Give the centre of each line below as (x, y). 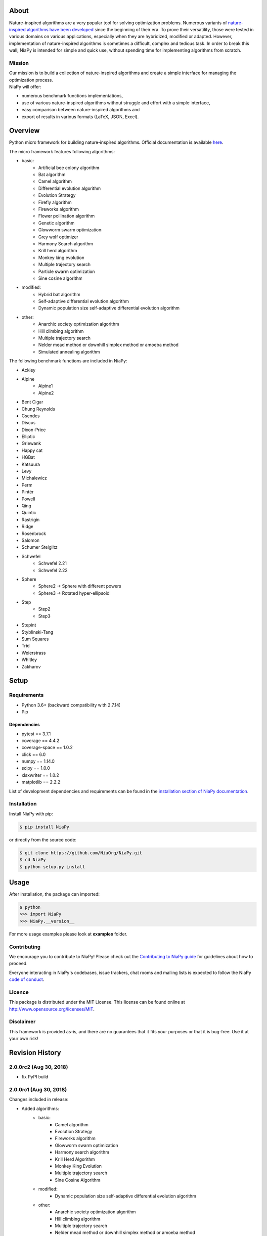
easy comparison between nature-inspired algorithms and (81, 110)
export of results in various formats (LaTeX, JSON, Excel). (80, 117)
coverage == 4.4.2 (40, 740)
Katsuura (31, 464)
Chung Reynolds (38, 409)
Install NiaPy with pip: (31, 814)
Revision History (35, 1052)
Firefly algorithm (55, 202)
